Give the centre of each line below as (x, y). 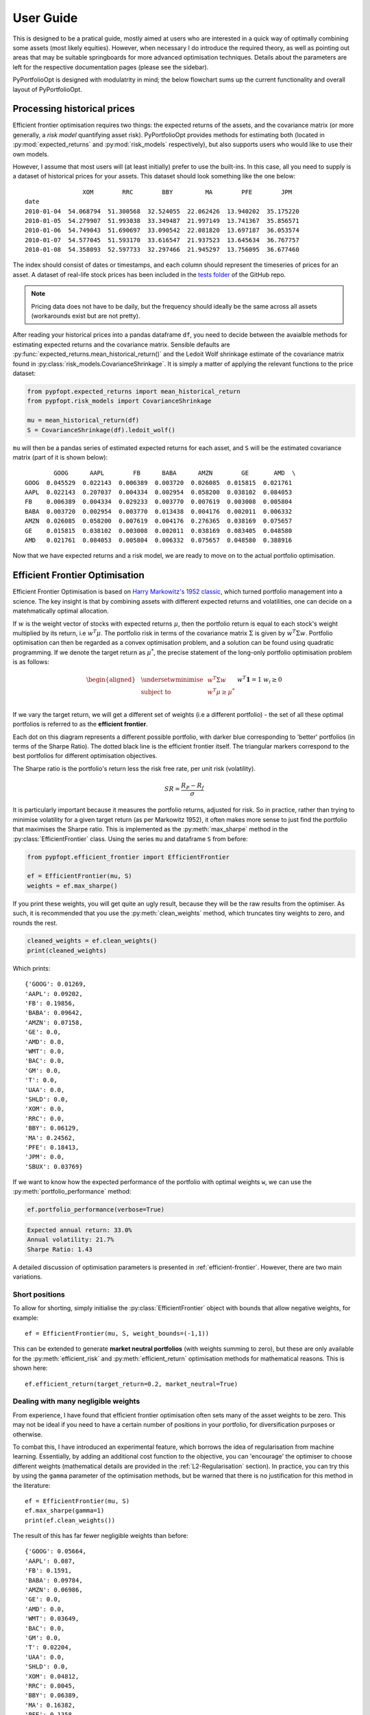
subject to (156, 692)
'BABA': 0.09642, (54, 1013)
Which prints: (32, 968)
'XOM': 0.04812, (52, 1676)
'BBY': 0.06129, (52, 1128)
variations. (27, 1277)
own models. (31, 154)
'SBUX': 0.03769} (54, 1167)
